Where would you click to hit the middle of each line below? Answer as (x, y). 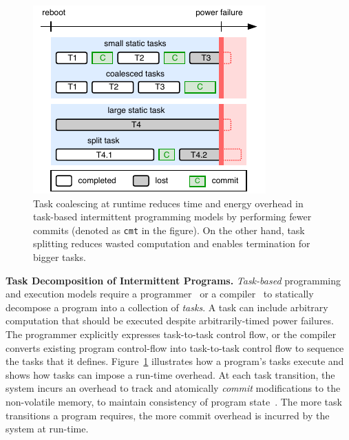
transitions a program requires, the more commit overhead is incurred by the (168, 415)
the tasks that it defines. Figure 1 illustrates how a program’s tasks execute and (175, 361)
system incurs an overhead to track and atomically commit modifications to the (173, 388)
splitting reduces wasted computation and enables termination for (172, 243)
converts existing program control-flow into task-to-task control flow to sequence (175, 347)
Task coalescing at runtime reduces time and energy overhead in (168, 203)
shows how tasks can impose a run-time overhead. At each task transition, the (170, 374)
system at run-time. (47, 429)
